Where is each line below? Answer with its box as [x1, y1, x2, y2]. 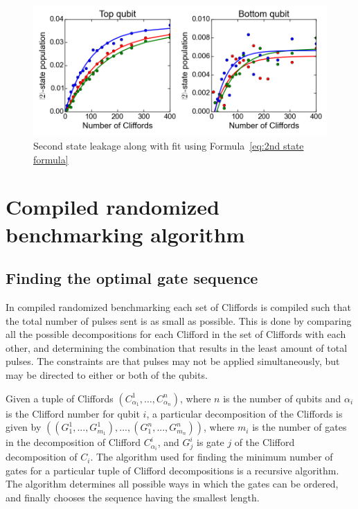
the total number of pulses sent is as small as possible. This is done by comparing [6, 313, 352, 328]
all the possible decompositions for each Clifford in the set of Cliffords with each [6, 327, 346, 341]
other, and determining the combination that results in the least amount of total [6, 340, 348, 355]
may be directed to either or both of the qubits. [6, 367, 208, 382]
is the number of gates [252, 420, 347, 434]
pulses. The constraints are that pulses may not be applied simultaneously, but [6, 354, 340, 368]
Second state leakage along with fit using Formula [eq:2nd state [33, 139, 304, 153]
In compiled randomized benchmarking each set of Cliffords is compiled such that [6, 299, 351, 314]
